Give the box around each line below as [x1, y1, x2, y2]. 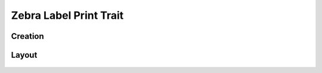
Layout [11, 50, 38, 60]
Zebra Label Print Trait [11, 9, 124, 22]
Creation [11, 31, 44, 41]
